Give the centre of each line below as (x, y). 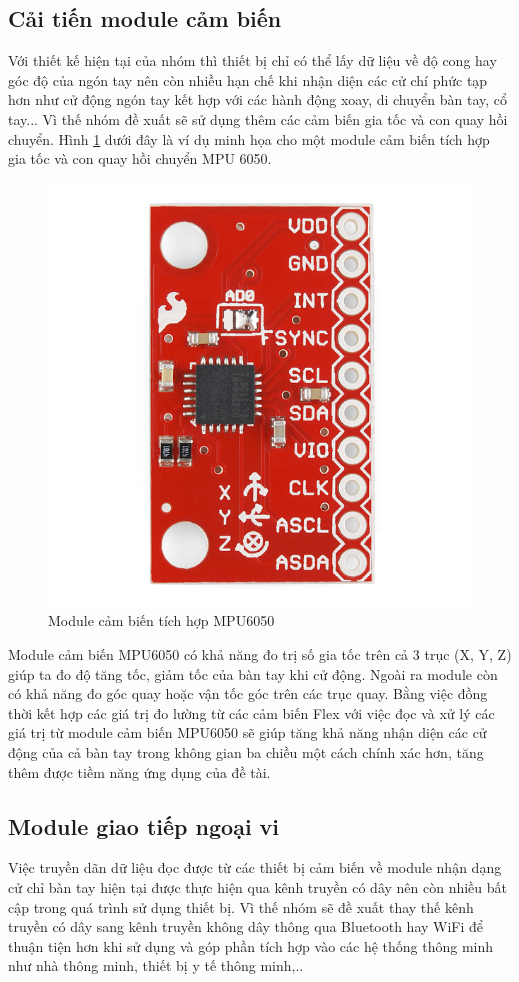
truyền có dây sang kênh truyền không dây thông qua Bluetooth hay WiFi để (246, 926)
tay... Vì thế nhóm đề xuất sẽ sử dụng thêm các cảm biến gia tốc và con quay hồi (258, 118)
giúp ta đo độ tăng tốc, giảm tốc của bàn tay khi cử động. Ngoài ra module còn (253, 673)
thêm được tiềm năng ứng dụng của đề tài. (139, 771)
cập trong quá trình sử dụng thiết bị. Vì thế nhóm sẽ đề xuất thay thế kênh (241, 906)
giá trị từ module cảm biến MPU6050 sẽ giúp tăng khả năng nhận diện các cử (247, 732)
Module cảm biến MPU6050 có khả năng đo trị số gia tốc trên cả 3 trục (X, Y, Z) (260, 653)
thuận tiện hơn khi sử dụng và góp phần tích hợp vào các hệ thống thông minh (251, 945)
